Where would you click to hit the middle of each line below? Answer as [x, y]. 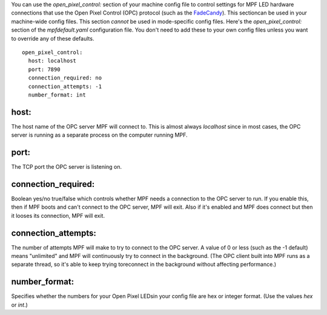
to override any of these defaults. [53, 38]
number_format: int [57, 95]
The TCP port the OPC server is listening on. [67, 167]
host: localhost [52, 61]
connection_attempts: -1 [65, 86]
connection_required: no [65, 78]
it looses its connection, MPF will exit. [58, 215]
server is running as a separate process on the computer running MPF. [99, 135]
